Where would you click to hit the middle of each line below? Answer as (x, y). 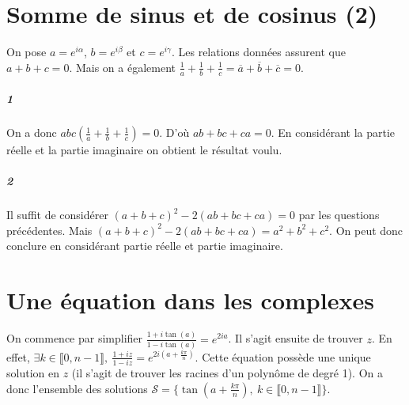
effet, (18, 356)
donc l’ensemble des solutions (77, 388)
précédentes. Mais (49, 230)
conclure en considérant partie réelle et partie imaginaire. (145, 246)
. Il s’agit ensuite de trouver (295, 338)
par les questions (339, 215)
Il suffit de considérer (57, 215)
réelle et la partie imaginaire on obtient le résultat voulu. (144, 150)
